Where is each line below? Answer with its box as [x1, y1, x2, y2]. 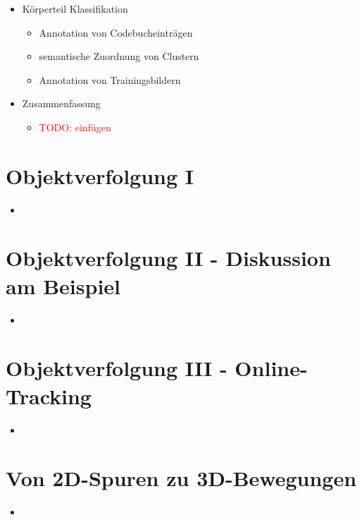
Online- [235, 353, 308, 382]
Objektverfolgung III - [6, 353, 227, 382]
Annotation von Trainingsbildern [39, 72, 181, 87]
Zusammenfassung [22, 96, 101, 111]
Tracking [6, 381, 92, 410]
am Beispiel [6, 271, 121, 300]
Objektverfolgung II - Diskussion [6, 243, 331, 272]
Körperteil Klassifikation [22, 1, 128, 16]
